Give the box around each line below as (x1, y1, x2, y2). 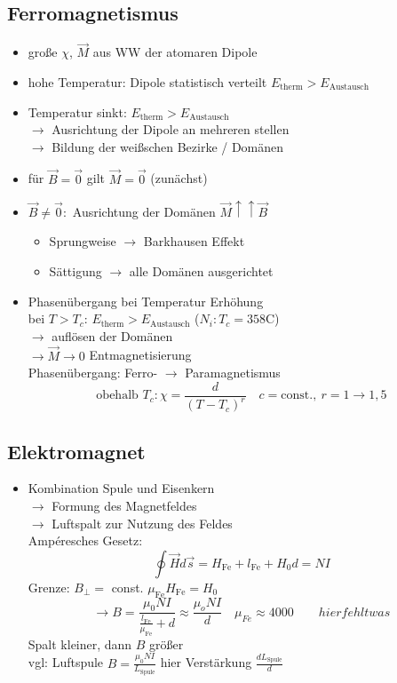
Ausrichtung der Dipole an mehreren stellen (52, 120, 290, 139)
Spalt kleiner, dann (28, 634, 132, 653)
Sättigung (49, 262, 102, 280)
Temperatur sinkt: (28, 102, 127, 121)
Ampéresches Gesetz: (28, 531, 143, 550)
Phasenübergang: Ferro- (28, 363, 158, 382)
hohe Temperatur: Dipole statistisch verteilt (28, 73, 267, 91)
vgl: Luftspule (28, 653, 104, 671)
